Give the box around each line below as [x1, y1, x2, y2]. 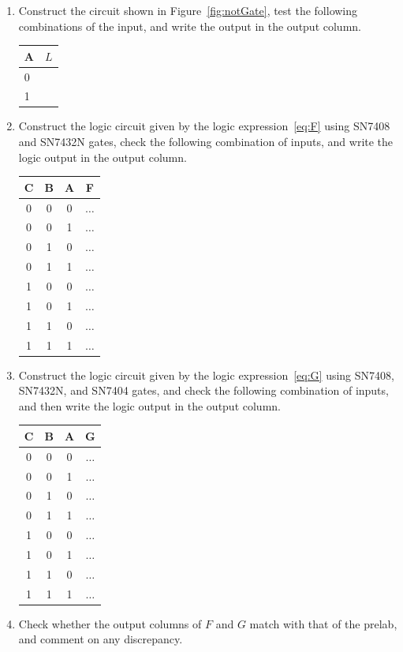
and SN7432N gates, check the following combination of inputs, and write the [18, 133, 394, 150]
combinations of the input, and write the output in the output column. [18, 17, 361, 34]
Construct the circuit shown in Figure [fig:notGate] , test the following [18, 2, 358, 18]
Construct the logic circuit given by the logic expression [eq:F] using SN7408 [18, 118, 390, 134]
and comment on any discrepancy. [18, 631, 183, 647]
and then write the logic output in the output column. [18, 397, 281, 414]
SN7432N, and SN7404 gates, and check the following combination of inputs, [18, 382, 389, 399]
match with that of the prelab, [249, 615, 397, 631]
